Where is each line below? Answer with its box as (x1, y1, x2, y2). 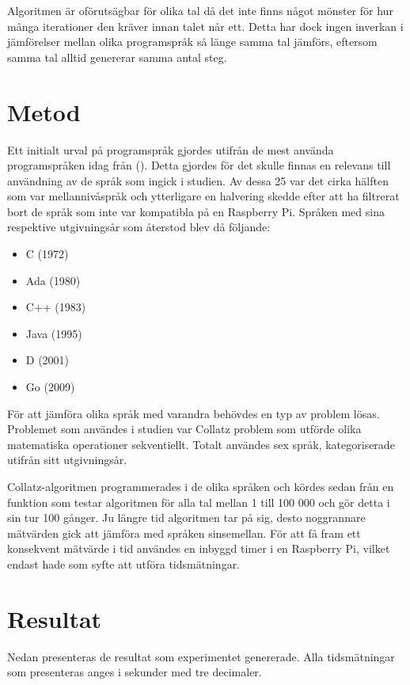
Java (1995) (25, 325, 82, 341)
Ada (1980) (25, 272, 81, 288)
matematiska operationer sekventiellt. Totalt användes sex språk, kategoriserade (7, 436, 395, 452)
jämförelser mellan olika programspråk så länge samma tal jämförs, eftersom (7, 33, 378, 50)
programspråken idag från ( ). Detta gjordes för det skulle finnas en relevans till (7, 157, 391, 173)
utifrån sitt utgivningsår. (7, 451, 127, 468)
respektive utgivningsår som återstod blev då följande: (7, 219, 271, 235)
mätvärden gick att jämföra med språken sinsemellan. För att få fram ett (7, 524, 361, 541)
